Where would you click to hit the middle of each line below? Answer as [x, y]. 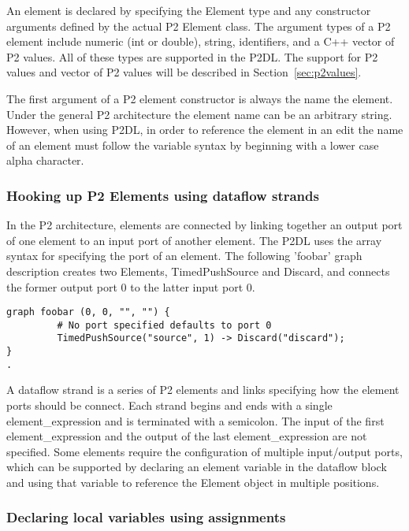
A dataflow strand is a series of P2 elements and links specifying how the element [203, 390]
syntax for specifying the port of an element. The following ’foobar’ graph [184, 256]
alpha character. [45, 160]
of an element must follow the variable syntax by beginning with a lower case [193, 145]
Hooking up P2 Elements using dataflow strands [163, 195]
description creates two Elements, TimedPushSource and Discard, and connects [198, 271]
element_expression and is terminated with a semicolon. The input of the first [195, 420]
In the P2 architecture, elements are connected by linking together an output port [204, 225]
